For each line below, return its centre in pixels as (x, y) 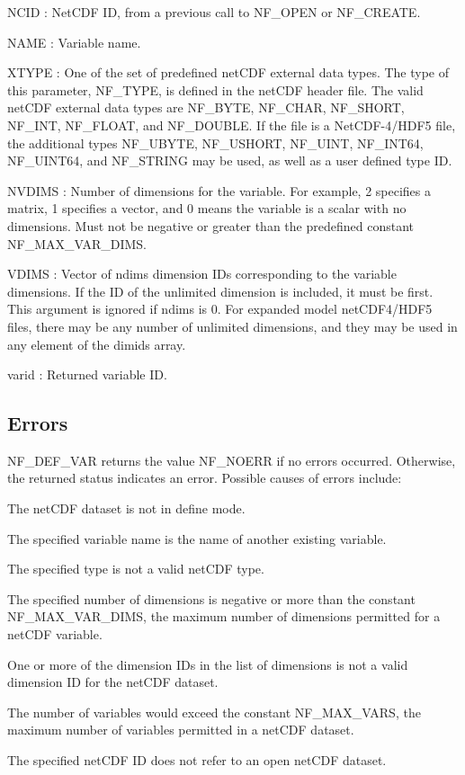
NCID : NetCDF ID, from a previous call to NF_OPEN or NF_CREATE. (214, 12)
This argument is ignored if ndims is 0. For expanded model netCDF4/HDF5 (220, 309)
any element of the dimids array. (97, 344)
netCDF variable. (55, 634)
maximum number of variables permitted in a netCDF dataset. (181, 730)
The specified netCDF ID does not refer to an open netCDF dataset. (197, 760)
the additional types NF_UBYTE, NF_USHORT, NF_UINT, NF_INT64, (215, 143)
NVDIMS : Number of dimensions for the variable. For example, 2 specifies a (219, 190)
